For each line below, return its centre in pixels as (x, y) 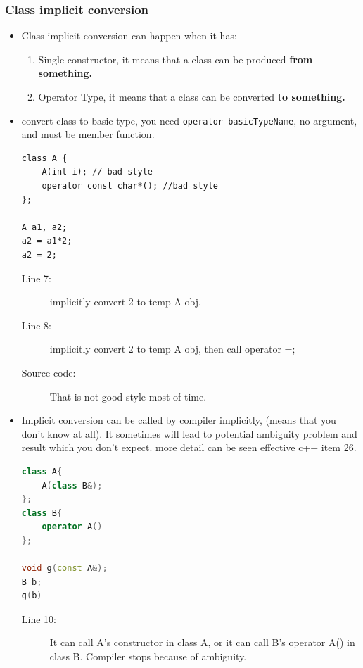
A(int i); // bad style (97, 172)
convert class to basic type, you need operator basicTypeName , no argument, (189, 120)
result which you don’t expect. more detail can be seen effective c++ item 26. (189, 447)
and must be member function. (88, 134)
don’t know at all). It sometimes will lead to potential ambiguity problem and (189, 433)
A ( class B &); (72, 485)
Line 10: (39, 618)
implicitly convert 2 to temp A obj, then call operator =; (172, 349)
